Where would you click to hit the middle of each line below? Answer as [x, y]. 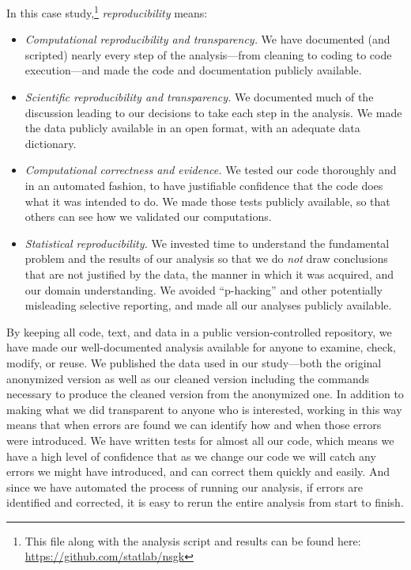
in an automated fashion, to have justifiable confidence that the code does [204, 185]
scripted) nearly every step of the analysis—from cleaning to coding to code [208, 54]
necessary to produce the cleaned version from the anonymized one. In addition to [205, 394]
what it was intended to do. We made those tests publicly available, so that [207, 201]
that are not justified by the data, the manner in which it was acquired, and [209, 274]
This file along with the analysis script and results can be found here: [193, 540]
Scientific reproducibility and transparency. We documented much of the [199, 97]
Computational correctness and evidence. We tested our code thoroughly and [211, 170]
